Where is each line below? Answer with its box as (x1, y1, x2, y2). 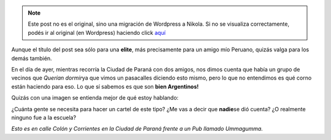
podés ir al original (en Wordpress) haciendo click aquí (28, 29, 165, 36)
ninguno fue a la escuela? (11, 114, 77, 121)
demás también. (11, 54, 52, 62)
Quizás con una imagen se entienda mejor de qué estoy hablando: (11, 94, 179, 101)
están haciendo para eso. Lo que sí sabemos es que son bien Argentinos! (11, 83, 199, 90)
